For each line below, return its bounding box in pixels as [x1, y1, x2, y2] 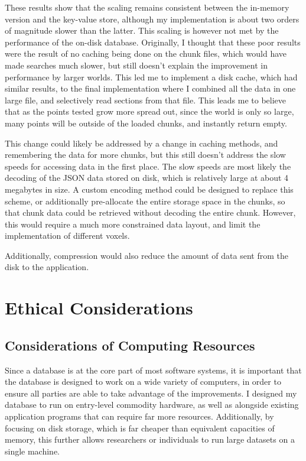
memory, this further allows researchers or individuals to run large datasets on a [5, 433, 295, 446]
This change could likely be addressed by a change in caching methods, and [5, 137, 278, 149]
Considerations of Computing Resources [5, 336, 255, 354]
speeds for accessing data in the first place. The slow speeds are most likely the [5, 160, 291, 172]
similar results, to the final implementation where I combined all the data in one [5, 82, 296, 95]
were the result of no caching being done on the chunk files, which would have [5, 47, 287, 60]
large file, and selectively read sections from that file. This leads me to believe [5, 93, 287, 106]
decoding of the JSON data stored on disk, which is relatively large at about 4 [5, 171, 289, 184]
